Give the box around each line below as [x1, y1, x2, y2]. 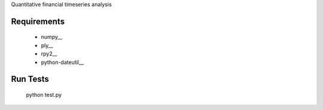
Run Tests [11, 74, 49, 84]
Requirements [11, 16, 65, 26]
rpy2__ [41, 50, 57, 57]
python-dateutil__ [41, 59, 84, 66]
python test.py [26, 91, 62, 98]
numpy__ [41, 33, 63, 41]
